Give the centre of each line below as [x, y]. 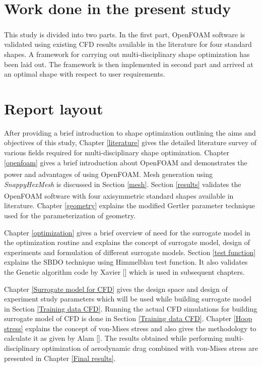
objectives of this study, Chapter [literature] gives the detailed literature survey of [130, 142]
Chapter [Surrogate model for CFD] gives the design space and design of [116, 289]
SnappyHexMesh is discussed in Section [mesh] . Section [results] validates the [123, 184]
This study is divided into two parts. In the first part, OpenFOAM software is [125, 34]
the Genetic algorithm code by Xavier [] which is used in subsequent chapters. [124, 271]
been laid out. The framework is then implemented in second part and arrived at [129, 64]
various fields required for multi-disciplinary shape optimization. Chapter [117, 152]
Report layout [54, 108]
